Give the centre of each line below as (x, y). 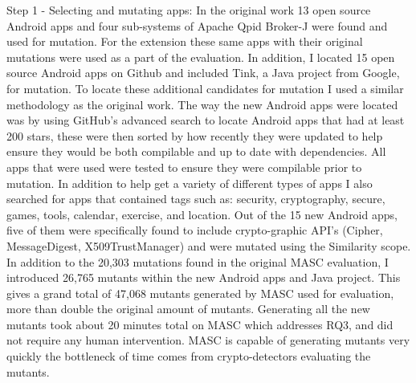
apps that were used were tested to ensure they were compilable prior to (184, 167)
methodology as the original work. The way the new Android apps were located (202, 104)
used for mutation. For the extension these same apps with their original (185, 41)
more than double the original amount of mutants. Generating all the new (188, 309)
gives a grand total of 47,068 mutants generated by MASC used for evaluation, (200, 293)
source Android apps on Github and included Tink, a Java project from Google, (203, 73)
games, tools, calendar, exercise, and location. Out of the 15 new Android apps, (202, 214)
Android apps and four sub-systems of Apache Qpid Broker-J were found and (197, 25)
